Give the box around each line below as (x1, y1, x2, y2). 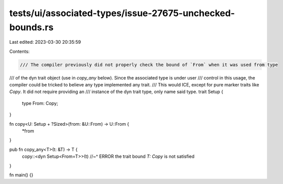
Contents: (9, 48, 30, 54)
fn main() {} (9, 172, 34, 178)
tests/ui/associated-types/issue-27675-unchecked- (9, 8, 235, 19)
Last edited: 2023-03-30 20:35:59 (9, 39, 81, 45)
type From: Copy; (22, 100, 58, 106)
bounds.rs (9, 22, 54, 33)
